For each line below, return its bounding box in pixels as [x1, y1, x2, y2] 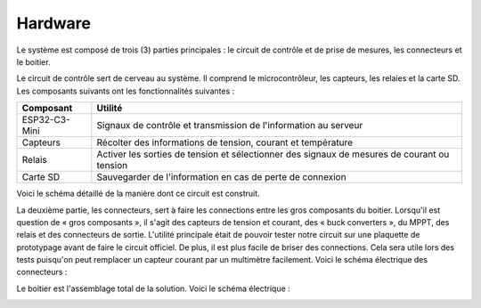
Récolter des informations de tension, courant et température [96, 136, 354, 149]
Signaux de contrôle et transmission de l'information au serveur [96, 119, 363, 132]
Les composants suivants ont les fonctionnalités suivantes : [16, 85, 235, 96]
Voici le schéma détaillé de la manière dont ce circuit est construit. [16, 188, 260, 199]
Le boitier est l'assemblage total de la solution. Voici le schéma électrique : [16, 283, 291, 294]
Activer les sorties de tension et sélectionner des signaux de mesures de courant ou [96, 148, 450, 160]
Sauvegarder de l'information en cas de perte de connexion [96, 171, 346, 183]
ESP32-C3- [21, 114, 70, 126]
